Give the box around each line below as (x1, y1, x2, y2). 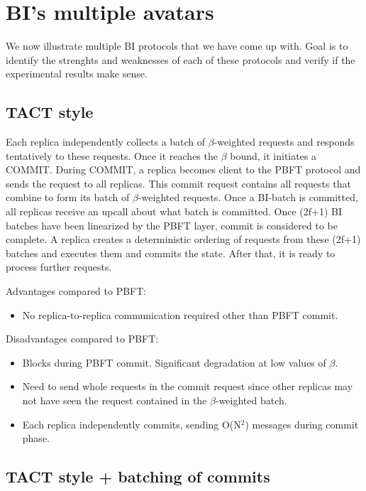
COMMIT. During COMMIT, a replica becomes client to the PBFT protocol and (6, 162, 361, 177)
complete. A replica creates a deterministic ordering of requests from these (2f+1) (6, 232, 361, 247)
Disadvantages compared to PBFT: (6, 331, 159, 346)
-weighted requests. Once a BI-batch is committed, (138, 190, 358, 205)
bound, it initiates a (230, 148, 317, 163)
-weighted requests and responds (213, 134, 355, 149)
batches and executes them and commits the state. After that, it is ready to (6, 245, 335, 260)
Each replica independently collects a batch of (6, 134, 206, 149)
